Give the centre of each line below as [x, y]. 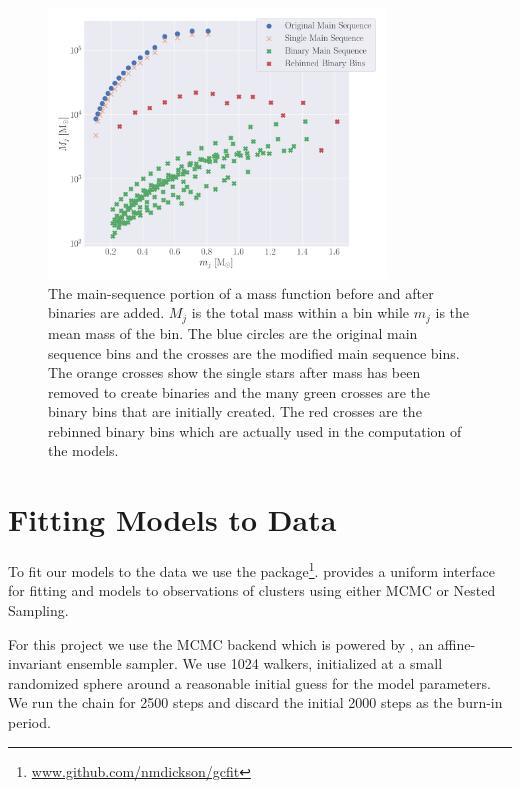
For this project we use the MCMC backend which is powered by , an [221, 643]
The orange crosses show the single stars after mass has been [234, 372]
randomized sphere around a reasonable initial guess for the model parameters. [249, 682]
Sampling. [38, 610]
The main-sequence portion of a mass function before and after [241, 292]
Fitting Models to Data [172, 519]
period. [29, 722]
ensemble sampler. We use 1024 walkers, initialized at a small [254, 663]
